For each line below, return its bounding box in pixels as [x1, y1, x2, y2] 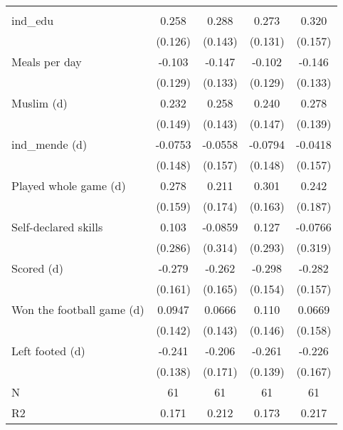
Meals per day [11, 53, 82, 70]
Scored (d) [11, 260, 63, 276]
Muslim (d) [11, 95, 68, 111]
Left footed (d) [11, 342, 85, 359]
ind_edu [11, 12, 54, 28]
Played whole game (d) [11, 177, 126, 194]
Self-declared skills [11, 219, 103, 235]
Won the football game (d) [11, 301, 144, 318]
